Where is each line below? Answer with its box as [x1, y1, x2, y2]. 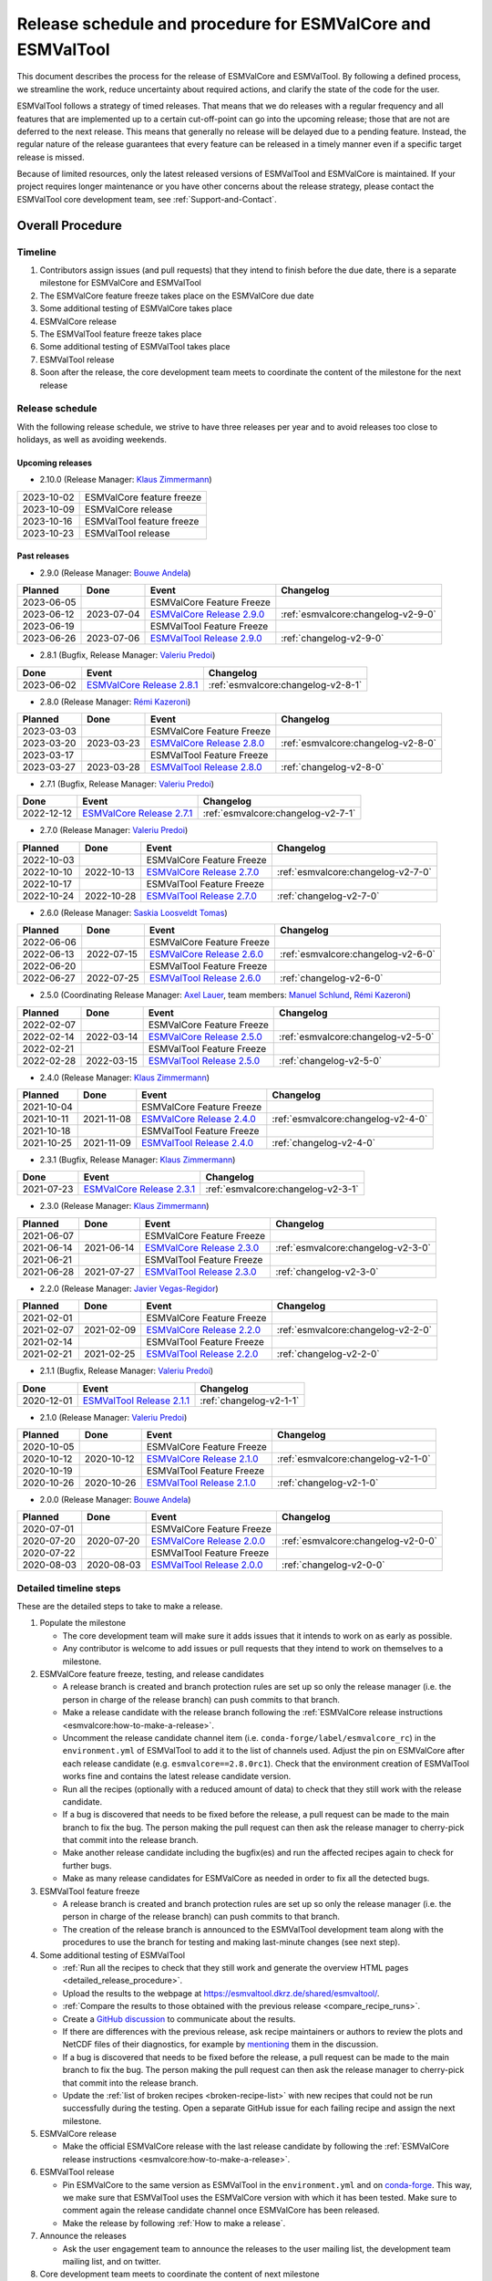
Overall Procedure [16, 217, 122, 233]
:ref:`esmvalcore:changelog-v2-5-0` [279, 1030, 435, 1043]
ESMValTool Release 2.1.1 [82, 1394, 190, 1407]
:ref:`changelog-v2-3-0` [275, 1265, 379, 1277]
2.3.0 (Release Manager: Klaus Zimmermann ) [39, 1201, 210, 1212]
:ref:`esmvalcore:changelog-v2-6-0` [279, 948, 436, 961]
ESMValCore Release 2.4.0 [141, 1112, 257, 1125]
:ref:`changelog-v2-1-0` [276, 1476, 379, 1489]
